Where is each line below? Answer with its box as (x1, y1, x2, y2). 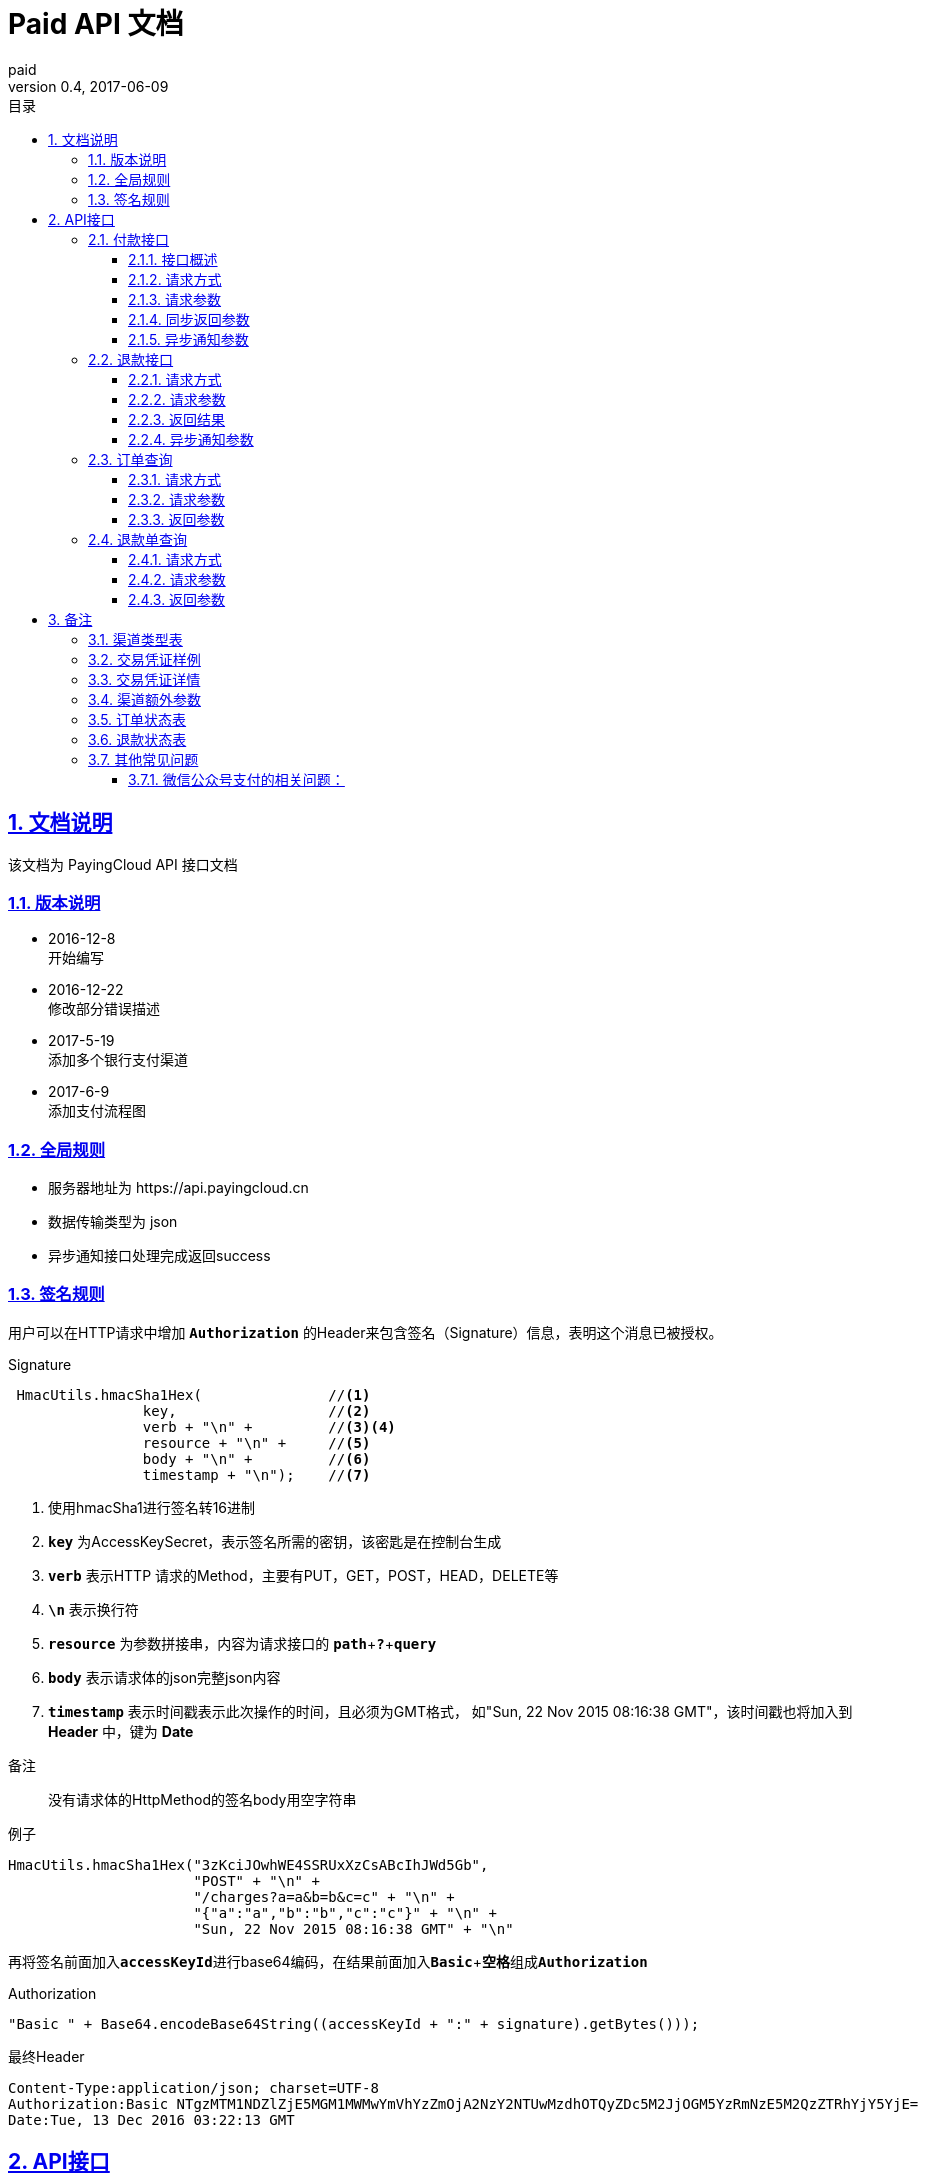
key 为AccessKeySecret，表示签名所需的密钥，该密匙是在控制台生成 (48, 1532, 502, 1550)
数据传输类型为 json (48, 1213, 178, 1231)
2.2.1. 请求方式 (128, 370, 222, 388)
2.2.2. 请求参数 (128, 390, 226, 408)
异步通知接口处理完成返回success (48, 1247, 271, 1265)
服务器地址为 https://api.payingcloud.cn (48, 1179, 309, 1197)
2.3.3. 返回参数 (128, 510, 225, 528)
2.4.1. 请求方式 (128, 550, 222, 568)
